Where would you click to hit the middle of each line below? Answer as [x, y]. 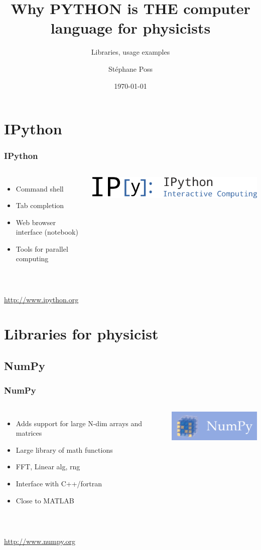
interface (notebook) [47, 232]
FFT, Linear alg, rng [48, 467]
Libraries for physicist [81, 334]
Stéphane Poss [130, 68]
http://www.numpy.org [40, 541]
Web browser [36, 222]
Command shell [40, 188]
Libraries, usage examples [130, 52]
